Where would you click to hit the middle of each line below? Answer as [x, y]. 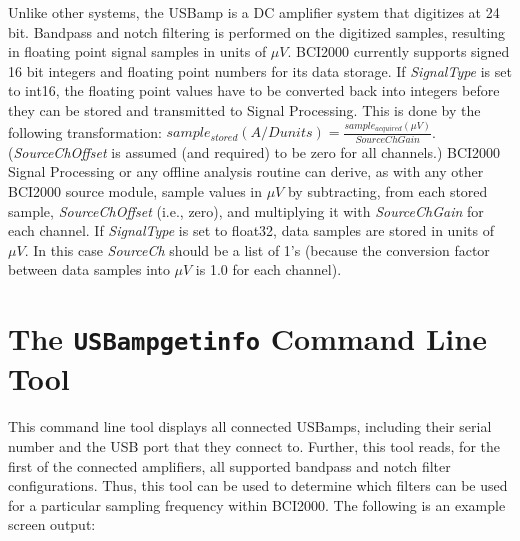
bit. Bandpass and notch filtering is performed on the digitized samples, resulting [257, 31]
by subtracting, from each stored [387, 190]
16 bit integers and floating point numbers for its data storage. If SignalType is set [260, 70]
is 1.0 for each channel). [268, 269]
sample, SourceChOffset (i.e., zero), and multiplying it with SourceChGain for [246, 210]
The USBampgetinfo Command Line [247, 338]
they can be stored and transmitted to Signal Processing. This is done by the [244, 109]
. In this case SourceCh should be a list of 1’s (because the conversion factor [257, 249]
